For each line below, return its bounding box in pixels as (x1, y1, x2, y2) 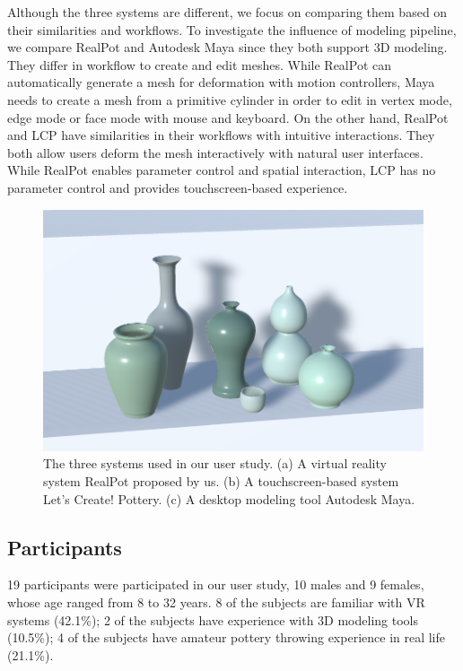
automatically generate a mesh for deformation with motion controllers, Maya (7, 73, 435, 91)
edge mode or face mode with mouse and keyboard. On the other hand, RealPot (7, 108, 449, 126)
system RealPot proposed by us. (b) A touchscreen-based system (43, 472, 399, 491)
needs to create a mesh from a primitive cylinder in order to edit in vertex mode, (7, 90, 452, 109)
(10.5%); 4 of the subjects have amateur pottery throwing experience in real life (7, 628, 446, 647)
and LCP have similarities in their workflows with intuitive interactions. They (7, 126, 435, 144)
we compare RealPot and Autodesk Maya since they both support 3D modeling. (7, 38, 448, 57)
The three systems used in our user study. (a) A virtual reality (43, 454, 387, 473)
